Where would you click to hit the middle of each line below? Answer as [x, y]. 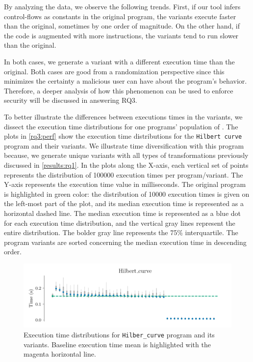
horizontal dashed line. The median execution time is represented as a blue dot [123, 213]
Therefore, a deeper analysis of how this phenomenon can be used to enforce [119, 90]
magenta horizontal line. [60, 354]
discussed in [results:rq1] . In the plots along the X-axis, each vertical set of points [126, 165]
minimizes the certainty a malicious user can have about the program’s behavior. [126, 81]
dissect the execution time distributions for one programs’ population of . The [121, 126]
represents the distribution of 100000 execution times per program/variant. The [124, 174]
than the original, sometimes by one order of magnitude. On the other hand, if [122, 26]
